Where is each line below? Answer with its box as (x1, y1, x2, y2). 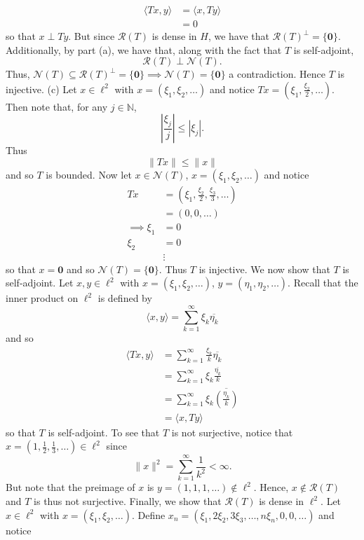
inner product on (6, 291, 79, 305)
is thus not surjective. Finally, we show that (34, 494, 222, 508)
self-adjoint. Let (6, 275, 74, 290)
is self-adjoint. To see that (48, 424, 160, 439)
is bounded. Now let (46, 167, 132, 182)
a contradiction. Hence (229, 67, 326, 81)
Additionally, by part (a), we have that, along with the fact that (6, 42, 282, 57)
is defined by (97, 291, 152, 305)
